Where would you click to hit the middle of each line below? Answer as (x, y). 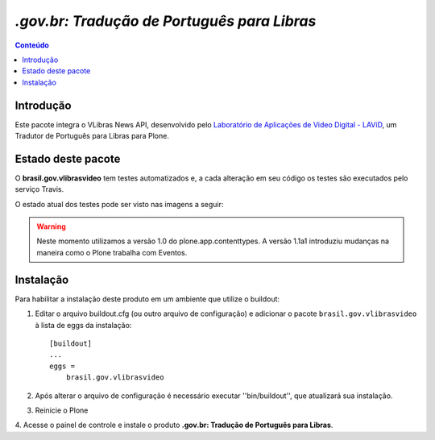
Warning (51, 226)
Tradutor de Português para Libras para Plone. (92, 136)
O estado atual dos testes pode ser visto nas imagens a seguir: (119, 204)
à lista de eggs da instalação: (83, 325)
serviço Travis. (39, 189)
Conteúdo (32, 45)
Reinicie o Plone (62, 410)
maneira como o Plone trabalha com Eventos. (112, 252)
